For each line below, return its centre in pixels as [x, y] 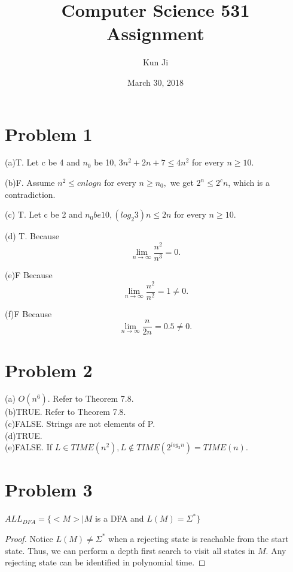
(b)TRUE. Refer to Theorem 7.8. [65, 412]
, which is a [249, 183]
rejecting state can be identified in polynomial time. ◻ [105, 562]
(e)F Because [29, 274]
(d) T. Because [32, 236]
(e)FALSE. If [29, 447]
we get [182, 183]
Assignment [155, 33]
